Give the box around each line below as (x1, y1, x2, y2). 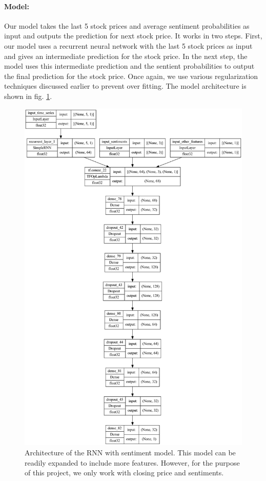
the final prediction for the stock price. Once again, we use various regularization (4, 70, 258, 81)
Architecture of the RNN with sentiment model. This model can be (25, 447, 236, 457)
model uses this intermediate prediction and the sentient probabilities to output (4, 61, 255, 71)
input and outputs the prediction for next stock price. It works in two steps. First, (4, 30, 262, 41)
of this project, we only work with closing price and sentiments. (25, 467, 224, 478)
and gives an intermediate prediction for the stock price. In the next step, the (4, 50, 248, 61)
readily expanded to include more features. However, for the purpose (25, 457, 240, 468)
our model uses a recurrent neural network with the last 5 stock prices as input (4, 40, 253, 51)
